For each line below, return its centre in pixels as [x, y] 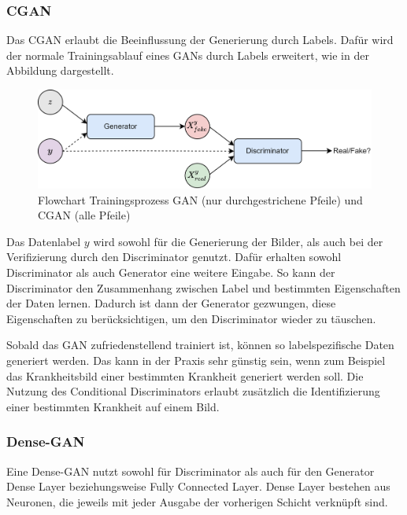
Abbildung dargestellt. [60, 70]
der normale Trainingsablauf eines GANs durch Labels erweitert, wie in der [188, 55]
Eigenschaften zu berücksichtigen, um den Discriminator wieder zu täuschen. [191, 318]
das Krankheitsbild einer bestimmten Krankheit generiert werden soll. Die [185, 375]
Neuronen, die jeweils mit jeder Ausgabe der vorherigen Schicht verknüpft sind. [197, 501]
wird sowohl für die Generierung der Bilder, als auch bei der [238, 241]
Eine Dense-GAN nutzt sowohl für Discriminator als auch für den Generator [191, 471]
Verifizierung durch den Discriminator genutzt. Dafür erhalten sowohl [174, 257]
